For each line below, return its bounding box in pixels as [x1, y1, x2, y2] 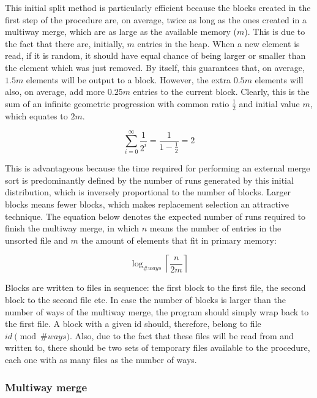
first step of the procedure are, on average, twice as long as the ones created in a [5, 13, 307, 26]
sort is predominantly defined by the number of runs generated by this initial [5, 173, 294, 186]
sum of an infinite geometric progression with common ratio [5, 97, 229, 110]
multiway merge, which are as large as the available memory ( [5, 25, 237, 38]
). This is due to [244, 25, 305, 38]
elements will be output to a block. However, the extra [26, 73, 231, 86]
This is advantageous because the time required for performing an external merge [5, 162, 310, 175]
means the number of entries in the [149, 222, 282, 235]
